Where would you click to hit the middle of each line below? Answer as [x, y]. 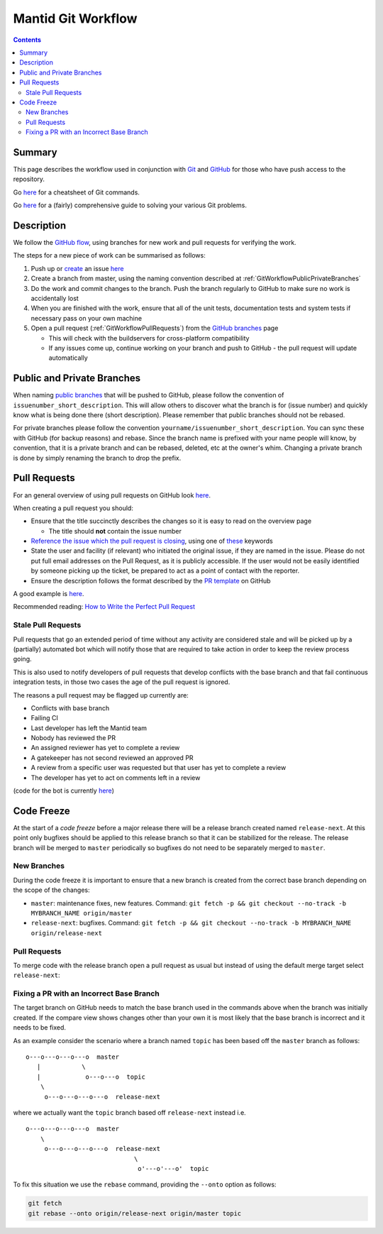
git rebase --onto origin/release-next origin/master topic [135, 1213]
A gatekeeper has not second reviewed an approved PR [112, 758]
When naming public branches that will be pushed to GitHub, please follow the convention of [149, 395]
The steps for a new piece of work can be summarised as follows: [109, 255]
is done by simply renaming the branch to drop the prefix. [97, 458]
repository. [29, 179]
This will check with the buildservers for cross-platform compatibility [149, 338]
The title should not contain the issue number [115, 531]
